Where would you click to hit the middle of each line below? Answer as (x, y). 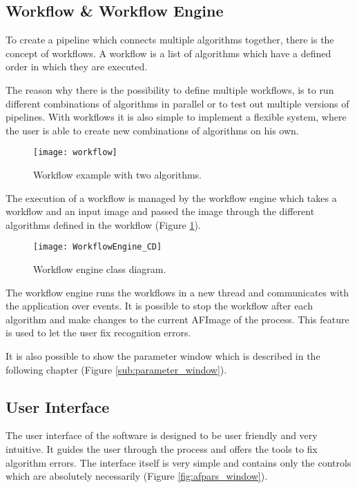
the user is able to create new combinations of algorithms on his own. (152, 130)
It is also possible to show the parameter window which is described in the (163, 356)
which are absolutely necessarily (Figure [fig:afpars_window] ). (137, 476)
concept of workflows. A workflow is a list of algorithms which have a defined (168, 53)
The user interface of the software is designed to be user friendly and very (162, 435)
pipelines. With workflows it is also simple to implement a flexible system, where (176, 117)
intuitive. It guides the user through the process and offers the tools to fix (162, 449)
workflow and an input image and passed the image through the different (160, 211)
